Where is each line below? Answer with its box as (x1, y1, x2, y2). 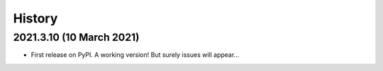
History (13, 11, 58, 26)
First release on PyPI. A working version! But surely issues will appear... (30, 51, 240, 59)
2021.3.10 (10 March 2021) (13, 31, 140, 44)
